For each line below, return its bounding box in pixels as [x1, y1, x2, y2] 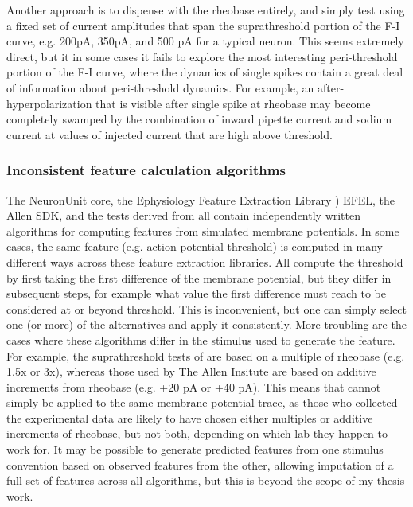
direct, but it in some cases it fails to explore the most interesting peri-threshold [6, 48, 398, 64]
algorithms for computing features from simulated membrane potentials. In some [6, 222, 399, 239]
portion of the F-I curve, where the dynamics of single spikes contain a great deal [6, 64, 403, 80]
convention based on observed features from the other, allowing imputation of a [6, 456, 394, 473]
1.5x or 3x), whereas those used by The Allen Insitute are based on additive [6, 363, 376, 380]
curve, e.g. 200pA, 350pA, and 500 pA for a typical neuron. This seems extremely [6, 33, 404, 49]
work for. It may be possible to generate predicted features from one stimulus [6, 441, 384, 458]
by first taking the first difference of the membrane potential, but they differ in [6, 269, 392, 286]
